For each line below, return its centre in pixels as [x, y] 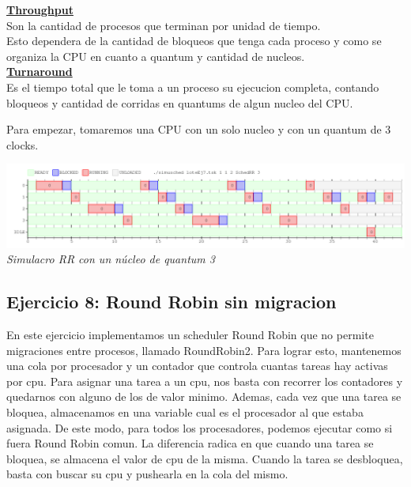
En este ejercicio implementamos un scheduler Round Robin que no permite [190, 335]
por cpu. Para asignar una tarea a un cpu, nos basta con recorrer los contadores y [205, 381]
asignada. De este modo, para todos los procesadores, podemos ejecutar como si [200, 427]
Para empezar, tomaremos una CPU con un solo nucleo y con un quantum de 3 [199, 129]
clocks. [23, 144]
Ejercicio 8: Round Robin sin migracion [172, 302]
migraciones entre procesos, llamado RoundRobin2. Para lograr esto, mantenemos [204, 350]
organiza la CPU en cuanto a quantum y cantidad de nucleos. [156, 56]
